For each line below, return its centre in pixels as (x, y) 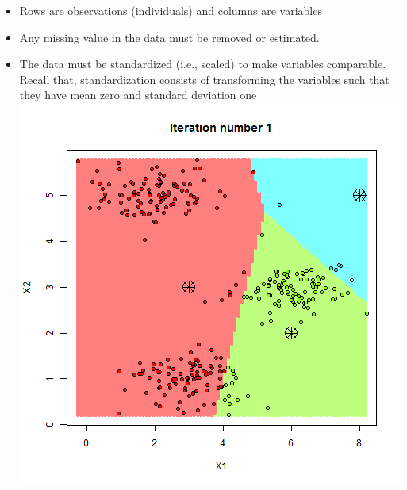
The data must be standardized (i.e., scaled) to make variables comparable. (203, 64)
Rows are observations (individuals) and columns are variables (171, 10)
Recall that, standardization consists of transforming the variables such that (204, 79)
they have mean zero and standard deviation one (138, 95)
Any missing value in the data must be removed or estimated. (169, 37)
